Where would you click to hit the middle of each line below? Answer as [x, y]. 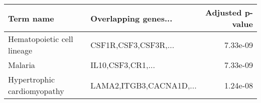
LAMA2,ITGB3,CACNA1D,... [144, 85]
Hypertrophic [32, 79]
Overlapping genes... [132, 18]
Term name [31, 18]
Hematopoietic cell [41, 39]
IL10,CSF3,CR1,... [123, 65]
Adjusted [223, 12]
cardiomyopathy [36, 91]
